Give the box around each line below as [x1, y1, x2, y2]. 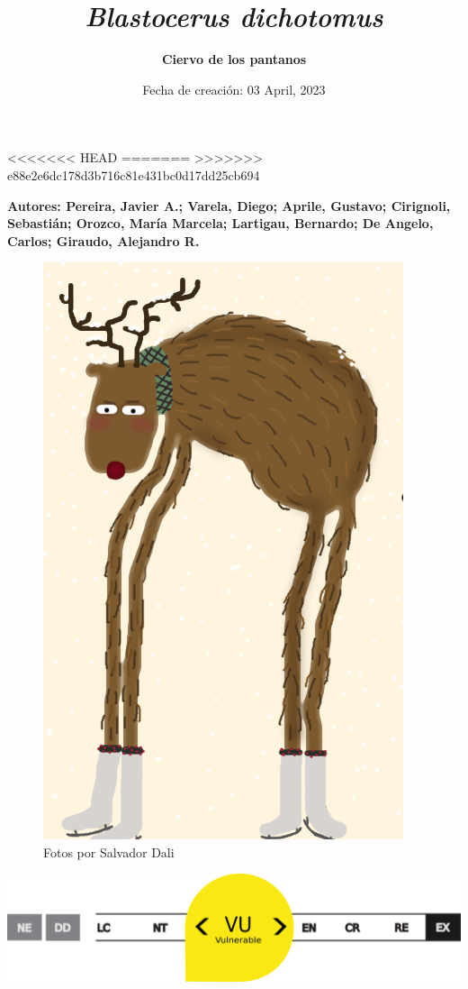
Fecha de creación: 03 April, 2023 [142, 79, 326, 98]
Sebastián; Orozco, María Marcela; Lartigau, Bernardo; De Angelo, [7, 214, 434, 233]
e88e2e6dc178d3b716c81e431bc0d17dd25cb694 [7, 165, 260, 184]
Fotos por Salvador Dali [43, 842, 175, 861]
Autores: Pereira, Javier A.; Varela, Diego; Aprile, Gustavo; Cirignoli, [7, 196, 451, 215]
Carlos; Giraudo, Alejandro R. [7, 231, 200, 250]
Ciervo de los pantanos [161, 50, 307, 69]
